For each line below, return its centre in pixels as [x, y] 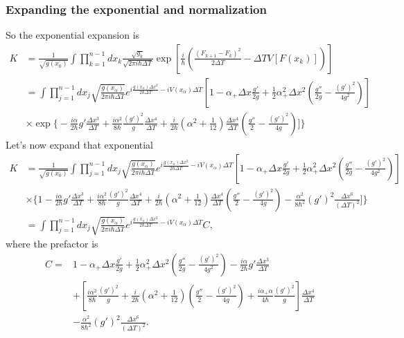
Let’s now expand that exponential [80, 144]
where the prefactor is [52, 244]
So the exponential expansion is [73, 35]
